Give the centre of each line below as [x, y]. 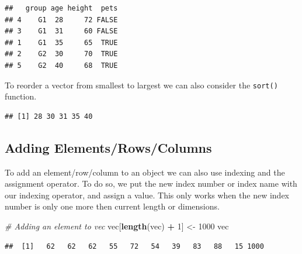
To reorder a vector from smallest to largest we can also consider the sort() [141, 85]
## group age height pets [61, 8]
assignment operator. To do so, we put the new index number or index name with [151, 183]
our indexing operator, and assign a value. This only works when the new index [147, 195]
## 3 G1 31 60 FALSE [61, 31]
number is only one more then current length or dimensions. [112, 206]
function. [21, 96]
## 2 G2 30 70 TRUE [61, 54]
